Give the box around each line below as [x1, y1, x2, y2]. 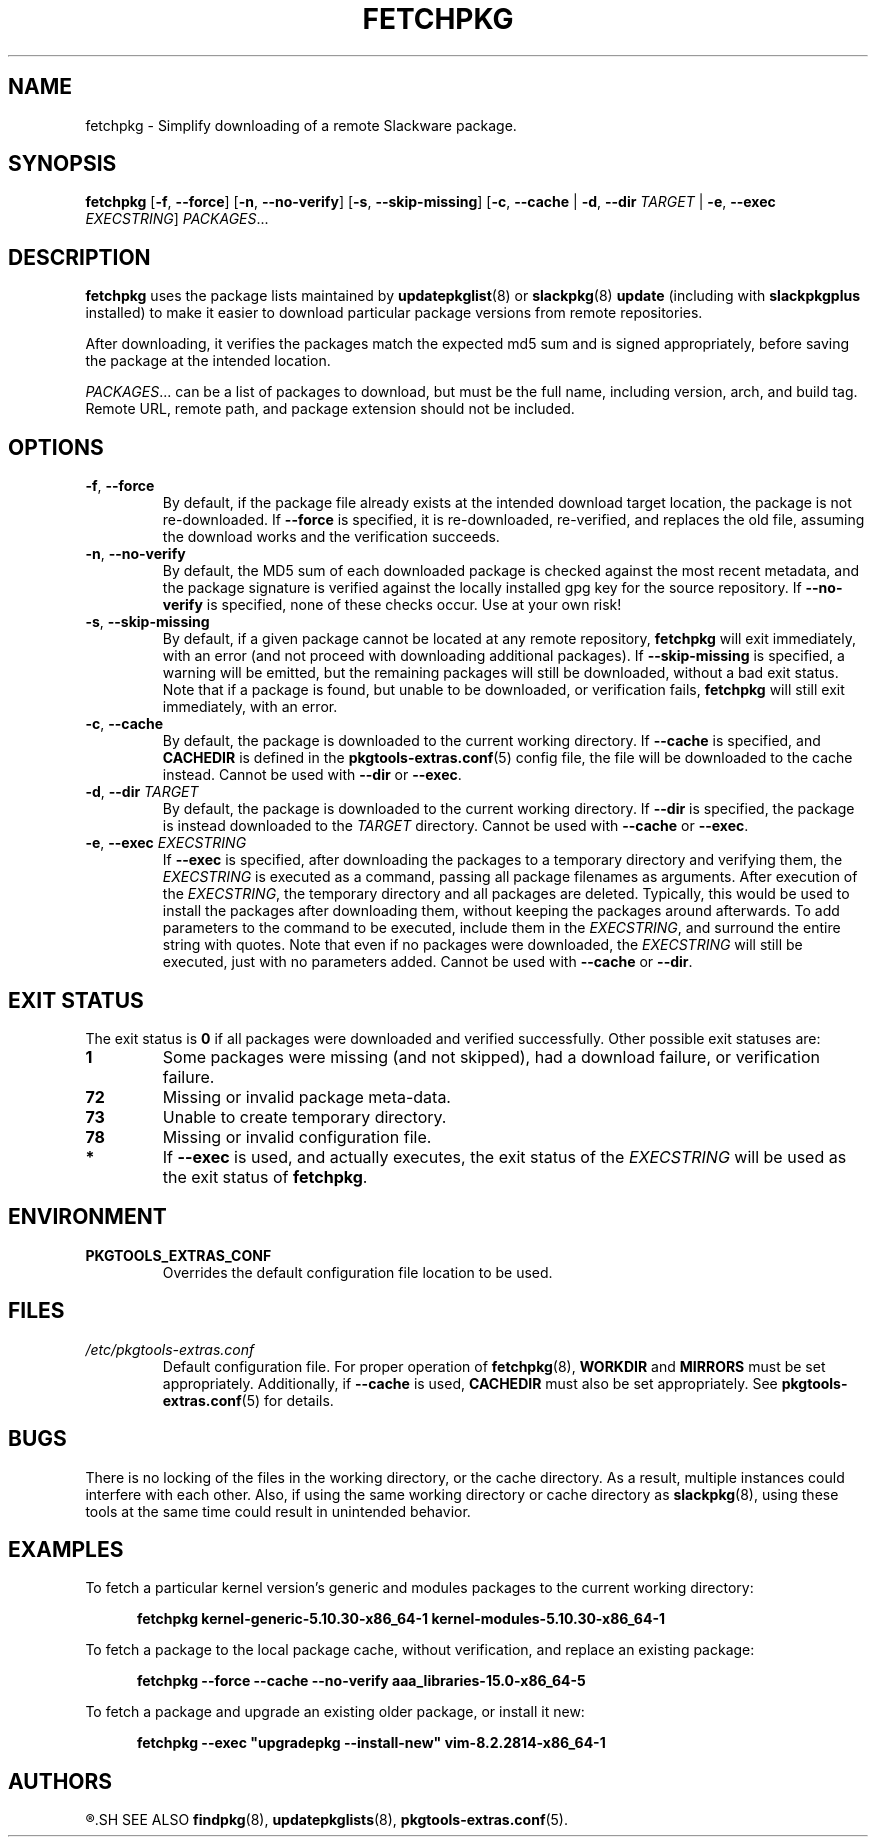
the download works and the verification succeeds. [162, 528, 500, 546]
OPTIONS [8, 434, 104, 460]
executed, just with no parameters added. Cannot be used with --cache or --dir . [162, 953, 693, 971]
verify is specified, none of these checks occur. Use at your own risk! [162, 596, 622, 614]
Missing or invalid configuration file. [162, 1126, 432, 1147]
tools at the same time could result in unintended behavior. [85, 1502, 471, 1520]
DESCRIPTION [8, 244, 151, 270]
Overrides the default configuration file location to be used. [162, 1263, 553, 1281]
